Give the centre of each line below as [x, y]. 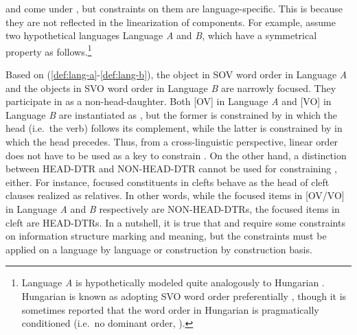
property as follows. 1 [49, 50]
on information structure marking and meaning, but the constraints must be [166, 236]
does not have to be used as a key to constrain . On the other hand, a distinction [176, 155]
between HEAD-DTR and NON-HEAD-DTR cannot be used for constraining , [171, 169]
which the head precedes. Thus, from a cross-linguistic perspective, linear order [172, 141]
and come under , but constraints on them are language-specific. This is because [174, 8]
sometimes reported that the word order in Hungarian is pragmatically [170, 309]
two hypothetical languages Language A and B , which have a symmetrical [161, 35]
